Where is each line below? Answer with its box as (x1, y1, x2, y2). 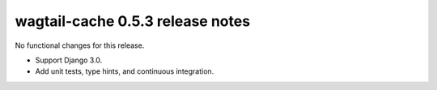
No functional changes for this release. (15, 41, 145, 50)
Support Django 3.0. (35, 55, 103, 65)
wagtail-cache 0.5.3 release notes (15, 12, 251, 30)
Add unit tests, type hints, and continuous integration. (35, 66, 214, 76)
